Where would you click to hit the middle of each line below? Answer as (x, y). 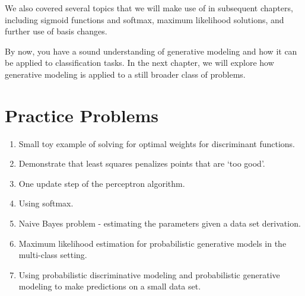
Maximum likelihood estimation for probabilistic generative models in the (152, 243)
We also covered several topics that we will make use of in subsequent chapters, (149, 8)
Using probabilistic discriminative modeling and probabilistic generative (149, 274)
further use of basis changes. (56, 31)
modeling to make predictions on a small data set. (110, 286)
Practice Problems (82, 115)
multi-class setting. (53, 255)
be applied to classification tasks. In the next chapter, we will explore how (139, 63)
